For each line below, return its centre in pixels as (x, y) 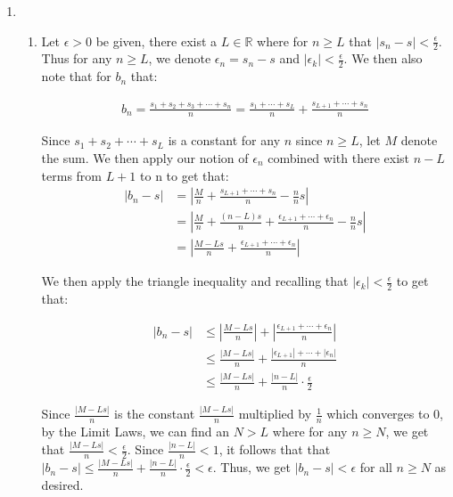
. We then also (383, 58)
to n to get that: (185, 175)
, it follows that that (275, 449)
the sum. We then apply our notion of (145, 158)
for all (376, 467)
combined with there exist (338, 158)
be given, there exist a (156, 41)
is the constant (155, 414)
